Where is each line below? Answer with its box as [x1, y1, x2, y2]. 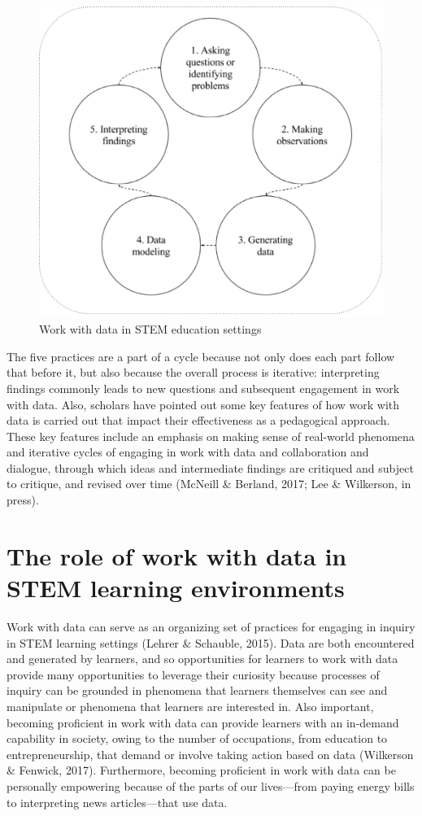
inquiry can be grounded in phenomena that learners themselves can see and [7, 682, 388, 699]
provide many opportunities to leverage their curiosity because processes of [7, 665, 380, 683]
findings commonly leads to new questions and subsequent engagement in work [7, 379, 400, 396]
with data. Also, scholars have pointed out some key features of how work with [7, 395, 400, 412]
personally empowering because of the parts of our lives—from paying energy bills [7, 777, 415, 794]
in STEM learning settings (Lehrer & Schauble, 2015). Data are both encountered [7, 634, 415, 651]
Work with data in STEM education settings [39, 321, 262, 338]
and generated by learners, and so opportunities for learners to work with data [7, 650, 398, 667]
